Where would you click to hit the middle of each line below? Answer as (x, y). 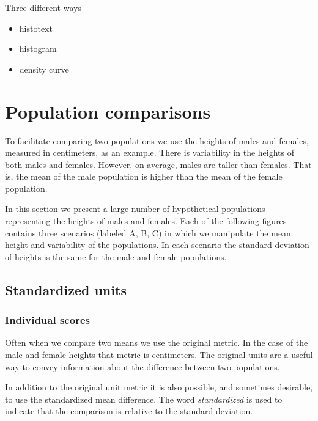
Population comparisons (108, 111)
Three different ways (43, 7)
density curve (44, 69)
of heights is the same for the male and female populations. (116, 256)
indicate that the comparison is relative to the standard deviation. (129, 411)
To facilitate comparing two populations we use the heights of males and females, (157, 140)
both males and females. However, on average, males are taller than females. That (158, 164)
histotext (36, 28)
